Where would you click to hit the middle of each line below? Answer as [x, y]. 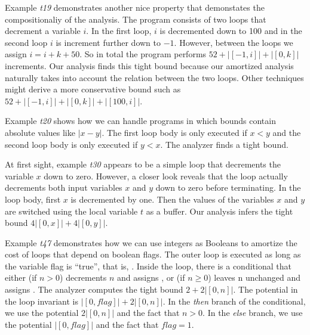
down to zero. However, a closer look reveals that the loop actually [166, 176]
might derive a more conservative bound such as [93, 89]
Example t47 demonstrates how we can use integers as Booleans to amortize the [151, 242]
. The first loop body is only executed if [174, 132]
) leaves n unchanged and [254, 277]
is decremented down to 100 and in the [231, 31]
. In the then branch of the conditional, [234, 301]
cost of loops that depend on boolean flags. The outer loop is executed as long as [153, 254]
